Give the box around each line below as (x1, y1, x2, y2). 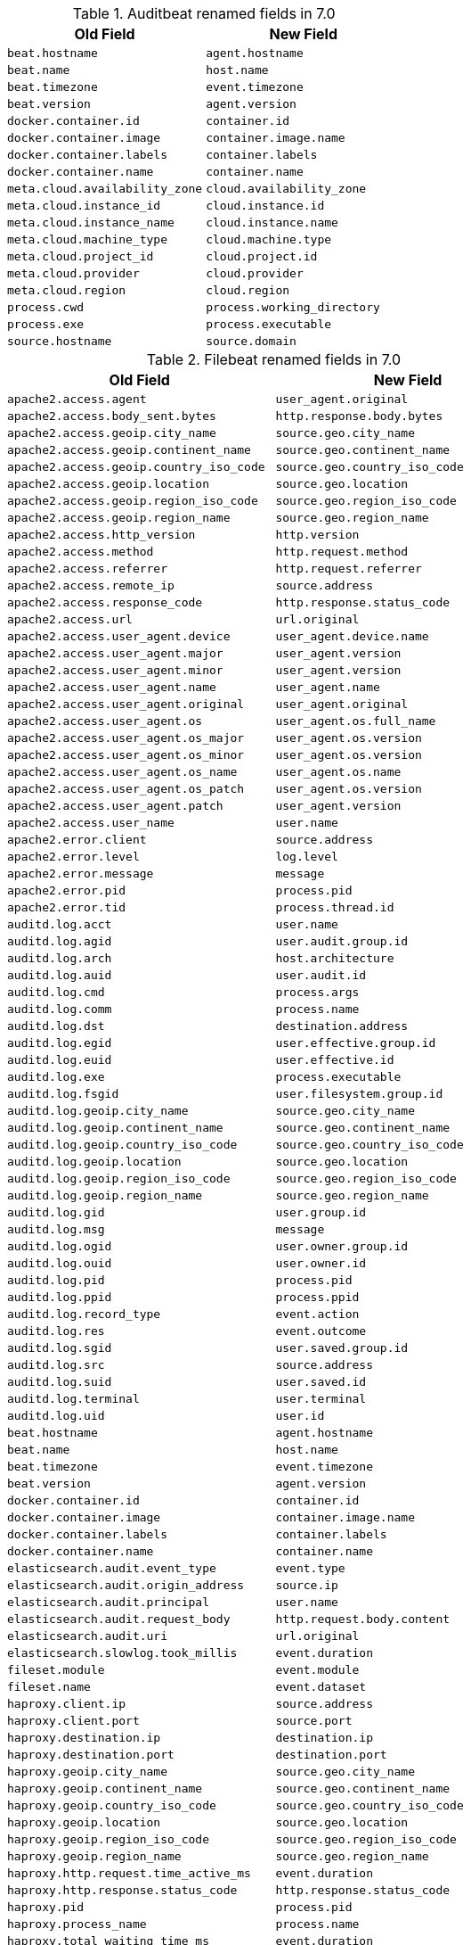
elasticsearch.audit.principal (7, 1595, 209, 1609)
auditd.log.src (7, 1358, 105, 1372)
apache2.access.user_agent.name (7, 680, 216, 694)
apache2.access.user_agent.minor (7, 663, 223, 677)
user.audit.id (275, 968, 367, 982)
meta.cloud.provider (7, 267, 140, 280)
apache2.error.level (7, 850, 140, 863)
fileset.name (7, 1680, 91, 1694)
